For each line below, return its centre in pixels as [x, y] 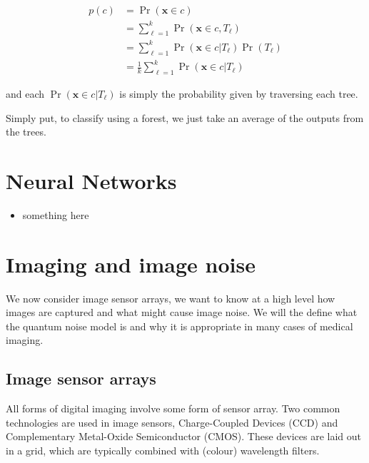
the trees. [26, 132]
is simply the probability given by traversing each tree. [239, 94]
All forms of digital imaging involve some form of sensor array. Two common [173, 408]
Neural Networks [91, 180]
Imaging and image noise [131, 264]
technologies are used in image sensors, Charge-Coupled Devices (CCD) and [172, 422]
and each [25, 94]
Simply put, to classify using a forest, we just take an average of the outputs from [185, 117]
